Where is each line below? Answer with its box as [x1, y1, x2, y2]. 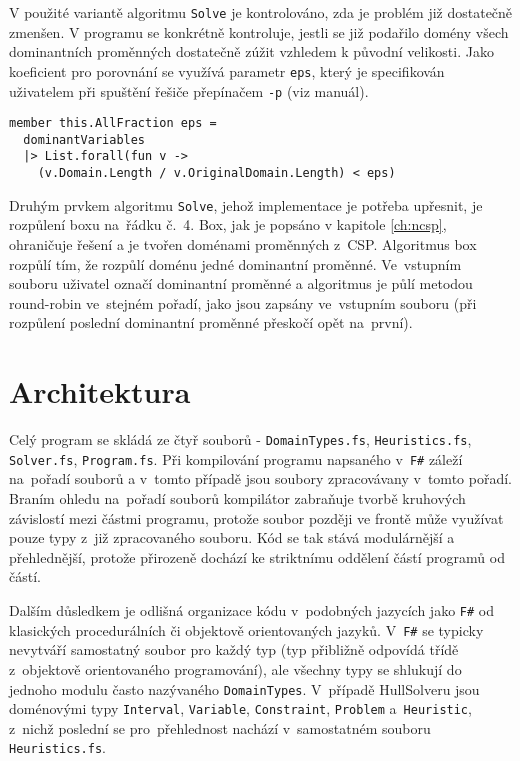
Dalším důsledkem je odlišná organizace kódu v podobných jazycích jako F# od [9, 600, 494, 620]
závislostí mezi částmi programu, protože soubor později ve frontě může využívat [9, 507, 504, 528]
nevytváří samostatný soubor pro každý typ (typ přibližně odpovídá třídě [9, 639, 459, 660]
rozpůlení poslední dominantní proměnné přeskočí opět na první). [9, 312, 413, 333]
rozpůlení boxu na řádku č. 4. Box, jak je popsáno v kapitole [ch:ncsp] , [9, 214, 447, 235]
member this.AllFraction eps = [9, 116, 217, 131]
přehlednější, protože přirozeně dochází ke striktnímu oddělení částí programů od [9, 546, 505, 567]
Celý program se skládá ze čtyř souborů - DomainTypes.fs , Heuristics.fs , [9, 429, 472, 450]
